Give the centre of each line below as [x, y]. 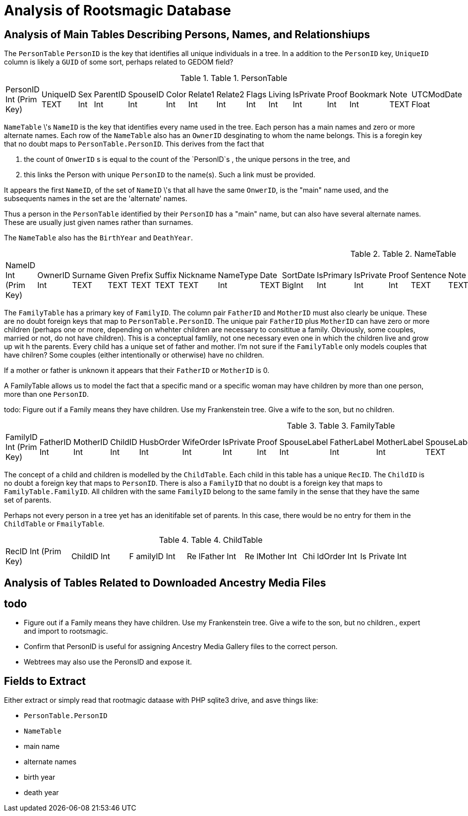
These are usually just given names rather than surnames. [99, 223]
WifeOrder [202, 442]
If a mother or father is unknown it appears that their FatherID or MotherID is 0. [137, 371]
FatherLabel [352, 442]
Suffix [166, 275]
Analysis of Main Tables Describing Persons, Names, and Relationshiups [187, 34]
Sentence [429, 275]
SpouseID [146, 95]
